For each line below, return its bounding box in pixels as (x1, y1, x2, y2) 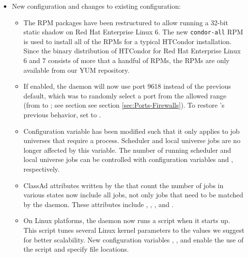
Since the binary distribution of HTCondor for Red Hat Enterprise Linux (23, 46, 241, 56)
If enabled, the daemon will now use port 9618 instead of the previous (23, 81, 231, 91)
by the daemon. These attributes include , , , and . (23, 199, 174, 209)
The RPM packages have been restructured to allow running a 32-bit (23, 17, 228, 27)
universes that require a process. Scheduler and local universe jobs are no (23, 135, 241, 145)
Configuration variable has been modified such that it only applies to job (23, 126, 240, 136)
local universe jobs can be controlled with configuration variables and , (23, 154, 233, 164)
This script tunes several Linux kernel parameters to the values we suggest (23, 225, 245, 235)
